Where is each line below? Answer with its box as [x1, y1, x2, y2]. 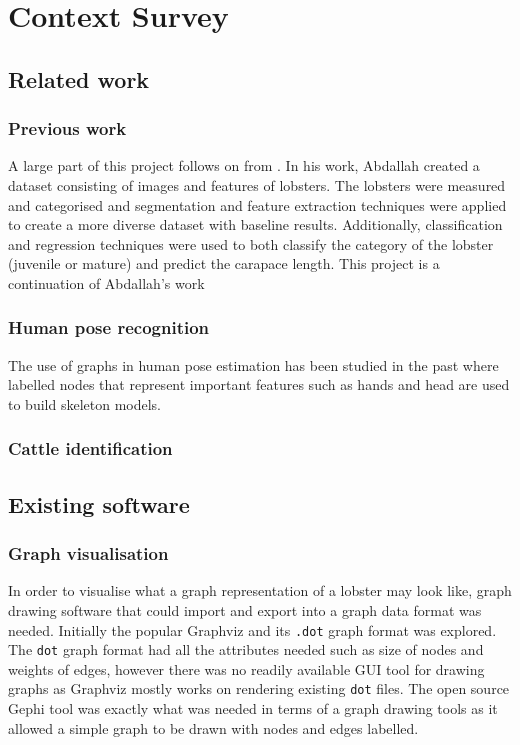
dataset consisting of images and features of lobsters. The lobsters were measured [8, 174, 506, 195]
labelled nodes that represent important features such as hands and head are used [8, 374, 510, 395]
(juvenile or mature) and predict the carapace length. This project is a [8, 253, 440, 274]
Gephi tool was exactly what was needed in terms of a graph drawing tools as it [8, 698, 498, 719]
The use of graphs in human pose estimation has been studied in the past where [8, 354, 499, 375]
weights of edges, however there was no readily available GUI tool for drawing [8, 658, 485, 679]
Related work [8, 63, 150, 94]
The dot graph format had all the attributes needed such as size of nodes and [8, 639, 484, 660]
